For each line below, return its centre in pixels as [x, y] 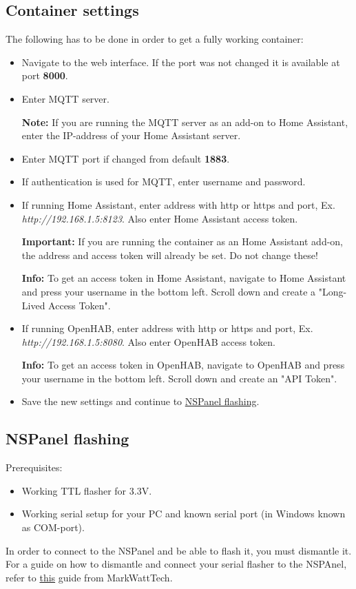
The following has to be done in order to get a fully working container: [155, 39]
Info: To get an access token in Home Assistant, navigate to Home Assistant [184, 278]
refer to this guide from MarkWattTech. [89, 577]
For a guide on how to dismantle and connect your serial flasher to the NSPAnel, [176, 564]
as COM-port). [53, 527]
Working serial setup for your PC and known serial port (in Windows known [184, 514]
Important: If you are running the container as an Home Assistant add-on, [182, 241]
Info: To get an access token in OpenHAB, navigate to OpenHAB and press [183, 365]
